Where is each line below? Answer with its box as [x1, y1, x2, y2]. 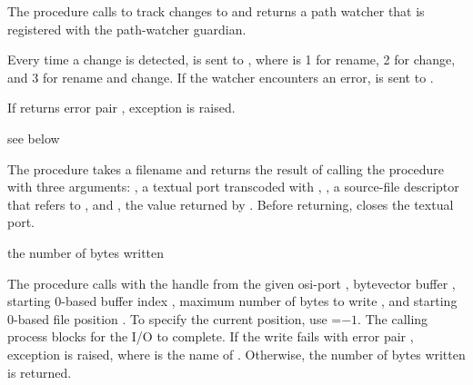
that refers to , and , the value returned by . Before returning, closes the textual [7, 194, 454, 213]
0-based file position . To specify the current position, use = [7, 309, 342, 328]
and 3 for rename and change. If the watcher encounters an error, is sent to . [7, 67, 434, 86]
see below [7, 128, 60, 147]
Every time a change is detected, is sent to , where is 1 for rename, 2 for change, [7, 50, 456, 69]
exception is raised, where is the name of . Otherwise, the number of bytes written [7, 344, 466, 363]
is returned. [7, 362, 72, 381]
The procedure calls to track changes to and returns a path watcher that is [7, 2, 425, 20]
